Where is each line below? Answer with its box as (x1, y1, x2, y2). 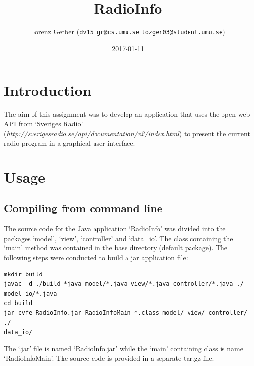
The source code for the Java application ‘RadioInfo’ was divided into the (4, 223, 226, 234)
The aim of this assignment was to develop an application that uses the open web (4, 109, 250, 119)
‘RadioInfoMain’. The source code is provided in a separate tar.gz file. (4, 353, 214, 363)
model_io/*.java (4, 290, 57, 297)
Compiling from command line (4, 200, 162, 215)
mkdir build (4, 271, 43, 278)
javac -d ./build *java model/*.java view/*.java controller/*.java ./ (4, 280, 244, 288)
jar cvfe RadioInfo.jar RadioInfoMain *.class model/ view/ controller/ (4, 309, 247, 317)
